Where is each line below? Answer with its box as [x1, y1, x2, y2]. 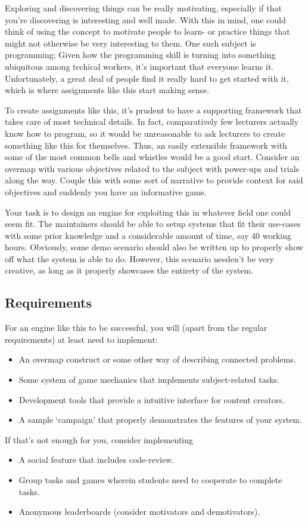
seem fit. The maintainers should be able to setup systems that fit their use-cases [5, 217, 301, 230]
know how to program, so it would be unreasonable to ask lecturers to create [5, 127, 285, 139]
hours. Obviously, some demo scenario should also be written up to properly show [5, 241, 303, 253]
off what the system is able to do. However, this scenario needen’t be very [5, 252, 274, 265]
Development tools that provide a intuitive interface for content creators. [18, 393, 285, 406]
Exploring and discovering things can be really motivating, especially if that [5, 2, 282, 14]
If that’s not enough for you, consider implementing [5, 433, 194, 446]
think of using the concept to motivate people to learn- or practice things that [5, 25, 290, 38]
